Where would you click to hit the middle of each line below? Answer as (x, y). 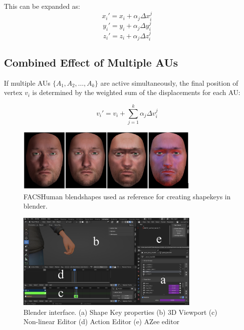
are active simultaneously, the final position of (169, 82)
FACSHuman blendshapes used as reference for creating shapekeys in (127, 196)
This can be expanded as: (42, 6)
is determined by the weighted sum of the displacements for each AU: (136, 92)
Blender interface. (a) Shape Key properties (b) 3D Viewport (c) (121, 312)
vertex (13, 92)
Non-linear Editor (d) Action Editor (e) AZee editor (101, 321)
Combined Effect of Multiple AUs (91, 62)
